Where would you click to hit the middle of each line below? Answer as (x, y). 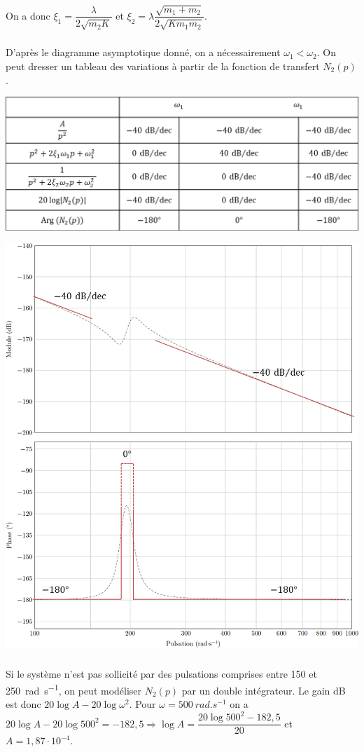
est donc (23, 704)
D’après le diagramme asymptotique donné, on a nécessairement (143, 52)
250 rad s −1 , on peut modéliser (74, 689)
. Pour (142, 704)
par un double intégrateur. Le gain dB (264, 690)
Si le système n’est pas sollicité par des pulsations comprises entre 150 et (161, 674)
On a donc (28, 15)
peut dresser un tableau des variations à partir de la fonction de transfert (163, 66)
